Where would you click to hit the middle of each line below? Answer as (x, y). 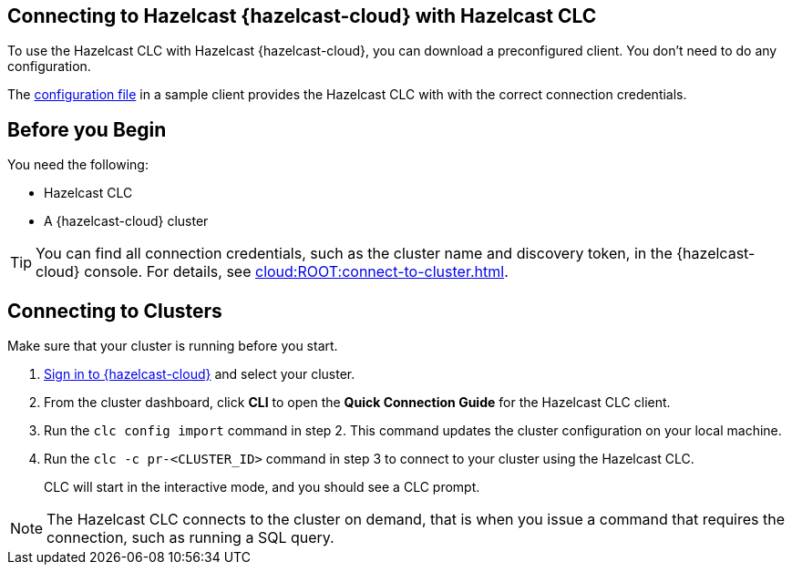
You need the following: (78, 165)
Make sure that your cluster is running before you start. (173, 346)
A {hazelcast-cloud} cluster (126, 221)
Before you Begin (87, 129)
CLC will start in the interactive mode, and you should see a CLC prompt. (262, 487)
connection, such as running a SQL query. (190, 538)
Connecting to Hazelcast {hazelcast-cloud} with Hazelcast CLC (302, 16)
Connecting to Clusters (115, 311)
